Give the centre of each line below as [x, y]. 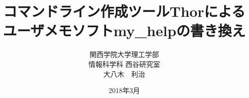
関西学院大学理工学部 [124, 54]
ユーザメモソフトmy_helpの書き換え [124, 30]
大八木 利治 [124, 73]
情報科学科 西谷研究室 [124, 64]
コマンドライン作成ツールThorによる [124, 11]
